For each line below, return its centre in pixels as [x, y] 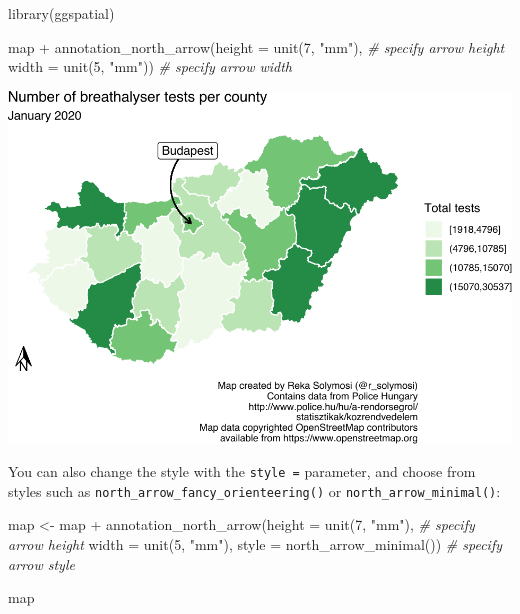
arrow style [41, 563]
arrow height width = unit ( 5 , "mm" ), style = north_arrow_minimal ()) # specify [255, 544]
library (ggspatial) [61, 13]
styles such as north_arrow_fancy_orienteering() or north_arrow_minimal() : [254, 490]
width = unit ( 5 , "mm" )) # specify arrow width [150, 66]
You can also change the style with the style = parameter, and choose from [242, 471]
